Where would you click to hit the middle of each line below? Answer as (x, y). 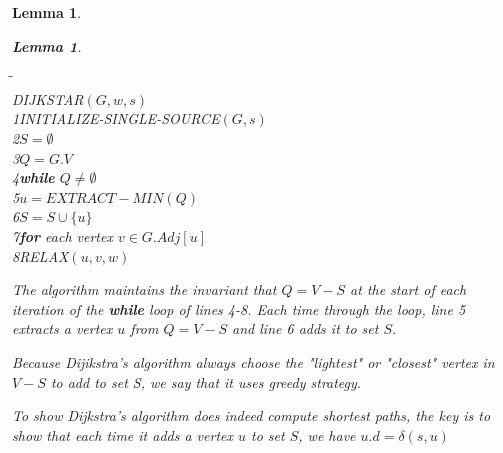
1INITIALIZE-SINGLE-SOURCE (116, 118)
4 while (33, 177)
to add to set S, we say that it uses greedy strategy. (206, 381)
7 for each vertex (62, 235)
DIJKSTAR (48, 98)
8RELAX (40, 255)
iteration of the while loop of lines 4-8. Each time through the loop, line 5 (239, 308)
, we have (327, 434)
